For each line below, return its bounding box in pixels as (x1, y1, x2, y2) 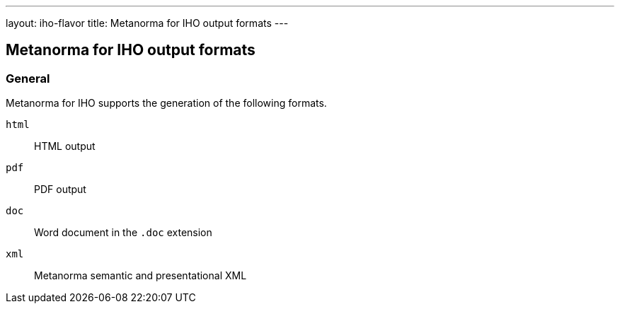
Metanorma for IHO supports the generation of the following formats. (6, 97, 327, 110)
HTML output (34, 140, 96, 153)
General (6, 71, 50, 86)
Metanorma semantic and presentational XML (34, 269, 247, 282)
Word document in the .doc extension (34, 226, 212, 239)
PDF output (34, 183, 86, 196)
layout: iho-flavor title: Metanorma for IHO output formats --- (6, 17, 289, 29)
